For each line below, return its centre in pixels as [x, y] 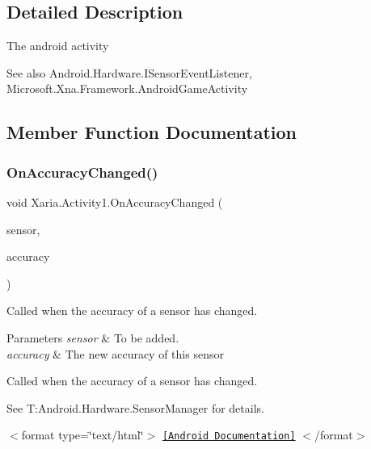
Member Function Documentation [152, 132]
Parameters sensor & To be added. [93, 337]
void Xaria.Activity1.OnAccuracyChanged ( [115, 201]
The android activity [58, 46]
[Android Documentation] [229, 436]
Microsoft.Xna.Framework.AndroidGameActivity [127, 88]
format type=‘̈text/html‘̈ [82, 435]
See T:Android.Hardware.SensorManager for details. [135, 407]
